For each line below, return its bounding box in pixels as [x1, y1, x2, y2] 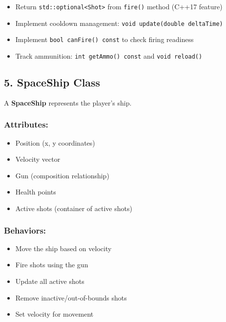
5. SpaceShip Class [4, 75, 101, 90]
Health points [15, 187, 56, 197]
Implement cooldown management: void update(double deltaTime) [15, 18, 223, 28]
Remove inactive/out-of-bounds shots [15, 292, 127, 302]
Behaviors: [4, 224, 46, 236]
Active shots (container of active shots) [15, 203, 132, 214]
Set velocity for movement [15, 309, 94, 319]
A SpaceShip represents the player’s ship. [4, 97, 132, 107]
